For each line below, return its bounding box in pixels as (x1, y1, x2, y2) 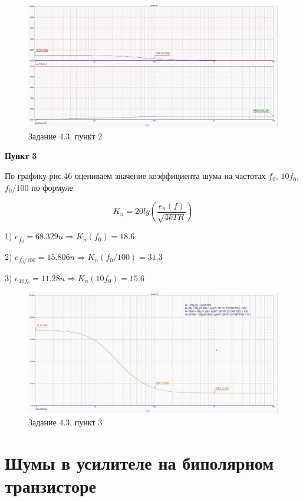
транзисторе (5, 473, 96, 497)
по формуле (31, 181, 73, 193)
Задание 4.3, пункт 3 (28, 415, 103, 428)
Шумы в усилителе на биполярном (5, 450, 274, 474)
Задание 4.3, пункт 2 (28, 129, 103, 142)
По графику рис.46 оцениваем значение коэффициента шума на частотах (5, 170, 266, 182)
